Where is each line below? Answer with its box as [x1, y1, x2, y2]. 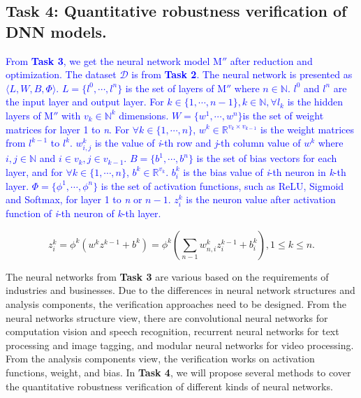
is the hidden [287, 94, 344, 109]
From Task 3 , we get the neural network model [6, 53, 210, 68]
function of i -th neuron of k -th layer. [6, 206, 161, 221]
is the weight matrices [260, 121, 355, 136]
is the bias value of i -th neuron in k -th [183, 164, 346, 179]
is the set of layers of [125, 80, 214, 95]
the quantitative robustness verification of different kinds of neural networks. [6, 378, 333, 393]
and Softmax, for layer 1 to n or [6, 192, 142, 207]
